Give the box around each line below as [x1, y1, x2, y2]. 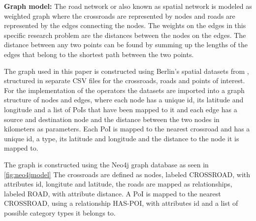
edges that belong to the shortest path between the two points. [4, 49, 194, 59]
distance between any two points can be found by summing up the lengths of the [4, 39, 248, 50]
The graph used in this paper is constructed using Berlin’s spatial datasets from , [4, 65, 249, 76]
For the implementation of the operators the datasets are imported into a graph [4, 85, 245, 95]
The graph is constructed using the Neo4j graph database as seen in [4, 159, 209, 169]
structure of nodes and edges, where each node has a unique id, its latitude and [4, 95, 244, 105]
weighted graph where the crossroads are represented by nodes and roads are [4, 10, 235, 21]
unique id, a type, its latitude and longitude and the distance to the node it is [4, 133, 239, 143]
